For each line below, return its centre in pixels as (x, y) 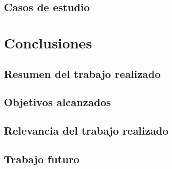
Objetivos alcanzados (58, 102)
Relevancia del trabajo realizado (86, 131)
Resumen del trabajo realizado (82, 73)
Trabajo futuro (42, 159)
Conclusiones (48, 42)
